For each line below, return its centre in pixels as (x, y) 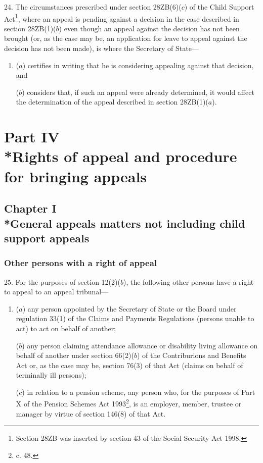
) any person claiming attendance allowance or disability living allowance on (140, 345)
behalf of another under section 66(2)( (75, 355)
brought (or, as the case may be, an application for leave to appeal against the (126, 38)
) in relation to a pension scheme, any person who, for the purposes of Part (139, 392)
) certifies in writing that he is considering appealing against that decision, (138, 65)
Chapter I (30, 208)
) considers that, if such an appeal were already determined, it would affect (138, 92)
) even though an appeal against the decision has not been (149, 28)
